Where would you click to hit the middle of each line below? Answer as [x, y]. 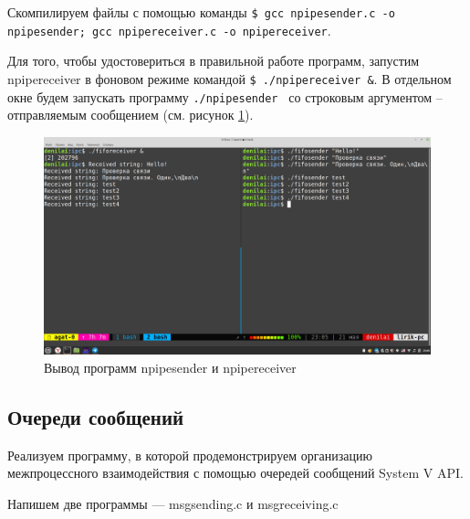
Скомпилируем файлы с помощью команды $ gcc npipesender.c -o [201, 12]
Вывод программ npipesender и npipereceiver [170, 367]
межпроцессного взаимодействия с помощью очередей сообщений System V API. [235, 473]
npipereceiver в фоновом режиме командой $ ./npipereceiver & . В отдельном [230, 78]
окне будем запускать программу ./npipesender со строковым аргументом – [225, 96]
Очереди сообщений [96, 416]
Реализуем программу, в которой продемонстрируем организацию [190, 455]
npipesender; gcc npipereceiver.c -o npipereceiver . [169, 30]
